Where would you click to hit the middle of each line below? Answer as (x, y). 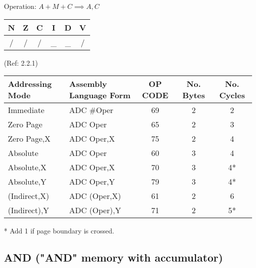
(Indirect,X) (29, 196)
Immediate (26, 110)
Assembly (88, 84)
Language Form (100, 95)
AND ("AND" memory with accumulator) (113, 257)
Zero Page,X (29, 139)
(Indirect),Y (29, 210)
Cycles (232, 95)
